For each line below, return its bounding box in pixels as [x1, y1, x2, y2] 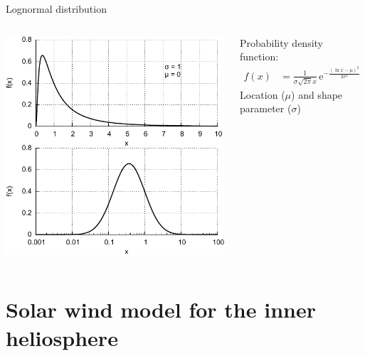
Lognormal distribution [6, 1, 107, 16]
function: [239, 49, 279, 64]
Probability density [239, 35, 323, 50]
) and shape [291, 87, 343, 102]
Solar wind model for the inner [6, 295, 316, 324]
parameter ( [239, 101, 292, 116]
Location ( [239, 87, 285, 102]
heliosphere [6, 323, 118, 352]
